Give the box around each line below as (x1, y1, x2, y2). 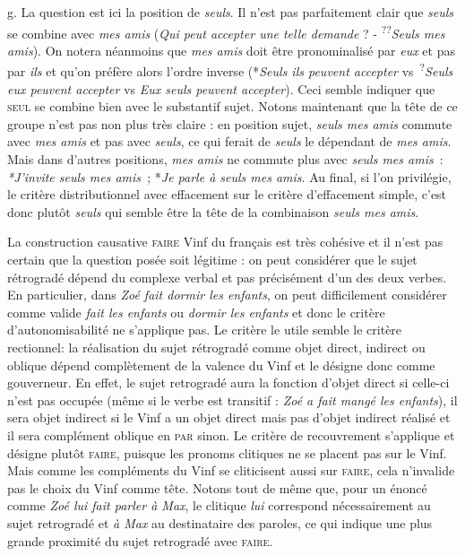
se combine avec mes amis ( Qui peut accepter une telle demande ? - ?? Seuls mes (7, 21, 445, 42)
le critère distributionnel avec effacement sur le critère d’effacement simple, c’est (7, 185, 447, 204)
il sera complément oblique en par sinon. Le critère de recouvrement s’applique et (7, 425, 455, 444)
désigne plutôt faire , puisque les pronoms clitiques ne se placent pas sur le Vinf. (7, 443, 447, 462)
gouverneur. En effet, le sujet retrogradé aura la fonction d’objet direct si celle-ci (7, 373, 450, 392)
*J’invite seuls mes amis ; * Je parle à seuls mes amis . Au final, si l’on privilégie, (7, 167, 452, 186)
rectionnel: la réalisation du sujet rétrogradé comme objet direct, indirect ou (7, 338, 426, 356)
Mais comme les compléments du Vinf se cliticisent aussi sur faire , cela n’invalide (7, 461, 455, 480)
